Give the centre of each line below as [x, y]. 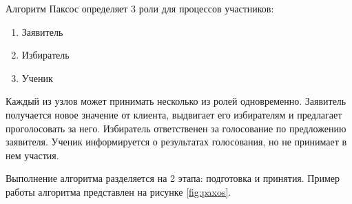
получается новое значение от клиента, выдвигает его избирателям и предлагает [174, 114]
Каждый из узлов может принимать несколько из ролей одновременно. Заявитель [176, 101]
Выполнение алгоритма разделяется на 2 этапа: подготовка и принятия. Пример [173, 178]
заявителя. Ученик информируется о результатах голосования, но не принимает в [176, 142]
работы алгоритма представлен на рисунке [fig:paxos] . [118, 191]
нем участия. [32, 155]
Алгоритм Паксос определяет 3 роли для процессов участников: [140, 8]
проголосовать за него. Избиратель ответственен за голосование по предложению [176, 128]
